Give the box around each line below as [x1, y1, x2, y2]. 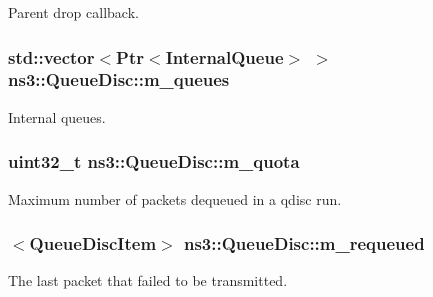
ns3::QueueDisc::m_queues [8, 67, 230, 92]
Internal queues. [8, 106, 106, 127]
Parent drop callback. [8, 2, 139, 22]
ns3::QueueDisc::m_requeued [183, 231, 425, 256]
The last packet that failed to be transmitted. [8, 270, 288, 291]
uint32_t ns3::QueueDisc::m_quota [8, 149, 300, 174]
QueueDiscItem [29, 231, 157, 256]
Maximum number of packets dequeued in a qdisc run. [8, 188, 342, 209]
